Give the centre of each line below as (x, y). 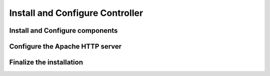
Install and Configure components (63, 31)
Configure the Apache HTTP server (65, 46)
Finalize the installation (46, 62)
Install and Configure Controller (76, 13)
